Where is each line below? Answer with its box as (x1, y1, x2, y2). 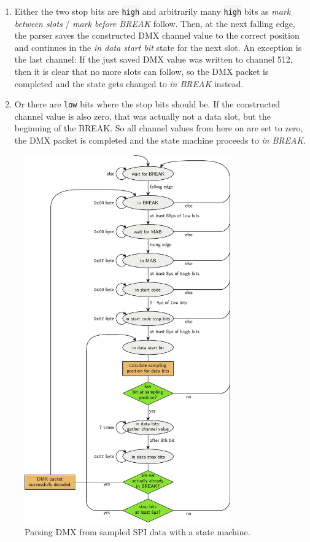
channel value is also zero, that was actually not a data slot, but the (14, 109, 271, 122)
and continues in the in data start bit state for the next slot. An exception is (14, 41, 302, 53)
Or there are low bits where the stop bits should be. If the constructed (14, 98, 281, 110)
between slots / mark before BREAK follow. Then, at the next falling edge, (14, 17, 295, 29)
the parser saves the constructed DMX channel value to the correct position (14, 29, 300, 42)
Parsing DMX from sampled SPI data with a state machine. (25, 525, 250, 538)
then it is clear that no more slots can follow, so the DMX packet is (14, 65, 269, 78)
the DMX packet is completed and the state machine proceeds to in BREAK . (14, 134, 306, 147)
